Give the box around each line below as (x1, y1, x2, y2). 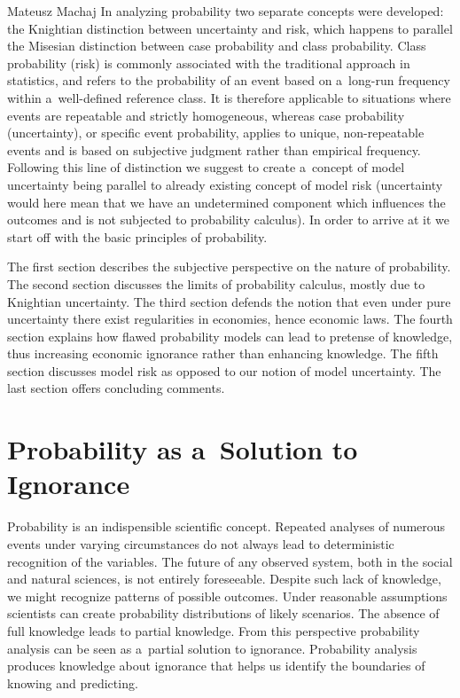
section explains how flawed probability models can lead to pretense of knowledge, (7, 326, 453, 345)
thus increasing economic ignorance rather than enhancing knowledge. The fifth (7, 344, 439, 363)
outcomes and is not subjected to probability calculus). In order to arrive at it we (7, 210, 450, 229)
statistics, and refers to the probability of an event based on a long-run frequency (7, 71, 450, 90)
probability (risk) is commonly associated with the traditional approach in (7, 53, 410, 72)
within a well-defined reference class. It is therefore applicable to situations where (7, 88, 451, 106)
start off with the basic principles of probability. (7, 227, 268, 246)
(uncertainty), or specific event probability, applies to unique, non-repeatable (7, 123, 425, 142)
